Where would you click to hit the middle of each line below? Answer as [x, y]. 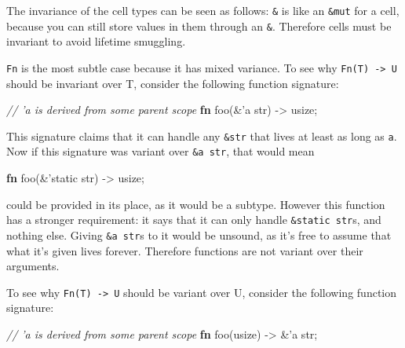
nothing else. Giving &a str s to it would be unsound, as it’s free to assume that [199, 234]
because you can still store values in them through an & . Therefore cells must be [199, 26]
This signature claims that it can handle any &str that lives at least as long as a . [202, 136]
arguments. [33, 266]
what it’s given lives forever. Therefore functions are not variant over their [185, 250]
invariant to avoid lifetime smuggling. [96, 41]
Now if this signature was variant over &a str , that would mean [161, 151]
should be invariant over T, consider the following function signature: [173, 83]
